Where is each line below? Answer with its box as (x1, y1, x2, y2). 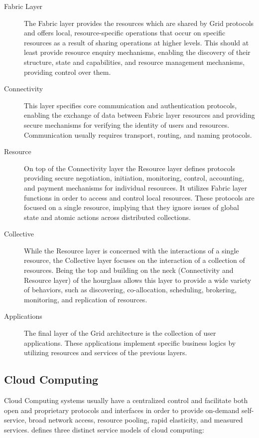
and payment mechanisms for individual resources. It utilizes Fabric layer (24, 182, 247, 193)
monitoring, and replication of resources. (24, 294, 147, 304)
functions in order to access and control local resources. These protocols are (24, 192, 255, 203)
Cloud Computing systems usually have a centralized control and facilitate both (4, 395, 248, 406)
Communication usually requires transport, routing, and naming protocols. (24, 129, 252, 140)
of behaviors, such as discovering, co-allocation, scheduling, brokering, (24, 284, 237, 295)
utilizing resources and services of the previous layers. (24, 347, 187, 358)
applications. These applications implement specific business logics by (24, 337, 236, 348)
